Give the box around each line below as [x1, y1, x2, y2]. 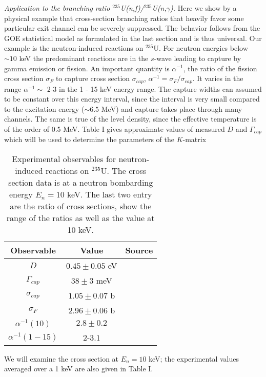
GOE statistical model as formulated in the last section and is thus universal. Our [4, 32, 262, 43]
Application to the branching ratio [4, 3, 110, 13]
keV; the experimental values [149, 353, 239, 364]
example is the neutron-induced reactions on [4, 43, 144, 53]
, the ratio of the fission [183, 63, 257, 73]
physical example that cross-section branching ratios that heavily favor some [4, 12, 244, 23]
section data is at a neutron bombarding [8, 176, 153, 189]
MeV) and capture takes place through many [101, 103, 242, 114]
